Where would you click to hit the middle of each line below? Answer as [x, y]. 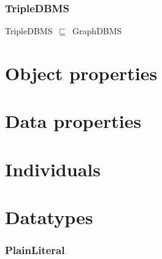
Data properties [73, 121]
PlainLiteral [35, 250]
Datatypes [49, 217]
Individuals [53, 169]
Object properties [81, 73]
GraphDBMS [97, 31]
